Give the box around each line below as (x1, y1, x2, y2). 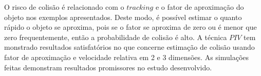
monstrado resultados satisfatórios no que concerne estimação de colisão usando (4, 42, 255, 52)
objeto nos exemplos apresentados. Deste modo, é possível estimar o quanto (4, 11, 242, 22)
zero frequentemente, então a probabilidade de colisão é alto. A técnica (4, 31, 227, 42)
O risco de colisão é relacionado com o (4, 2, 124, 12)
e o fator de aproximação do (155, 2, 244, 12)
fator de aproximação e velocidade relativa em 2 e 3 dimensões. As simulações (4, 51, 249, 62)
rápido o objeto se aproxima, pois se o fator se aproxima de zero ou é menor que (4, 22, 257, 32)
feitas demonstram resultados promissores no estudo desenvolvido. (4, 62, 212, 72)
